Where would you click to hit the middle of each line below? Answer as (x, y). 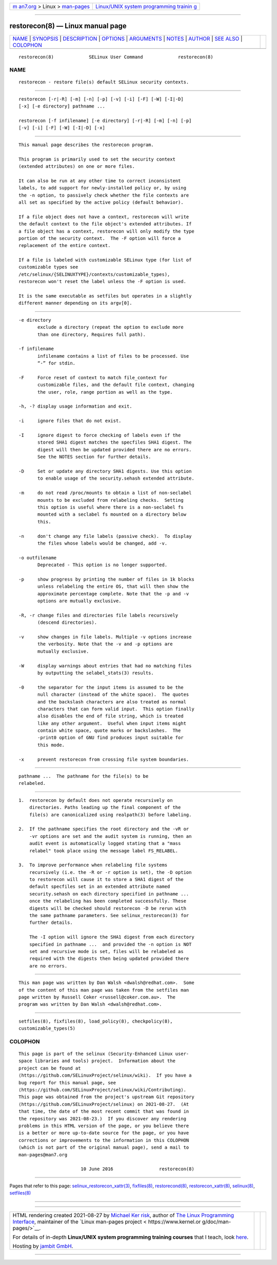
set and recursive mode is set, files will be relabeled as (106, 951)
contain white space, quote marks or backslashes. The (109, 731)
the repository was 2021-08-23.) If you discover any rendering (103, 1119)
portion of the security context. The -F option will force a (100, 238)
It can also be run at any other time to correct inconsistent (100, 181)
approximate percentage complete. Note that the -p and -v (113, 594)
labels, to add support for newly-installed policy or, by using (103, 188)
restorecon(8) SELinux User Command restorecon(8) (116, 57)
